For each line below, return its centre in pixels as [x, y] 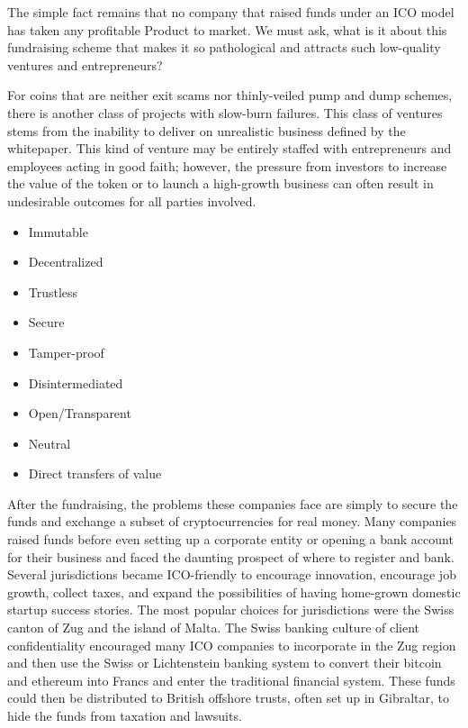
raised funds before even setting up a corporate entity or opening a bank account [230, 539]
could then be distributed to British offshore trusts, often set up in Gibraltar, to [229, 698]
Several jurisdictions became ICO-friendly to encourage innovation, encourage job [232, 574]
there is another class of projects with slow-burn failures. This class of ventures [225, 112]
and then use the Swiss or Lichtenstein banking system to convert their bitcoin [225, 663]
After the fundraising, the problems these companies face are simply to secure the [233, 503]
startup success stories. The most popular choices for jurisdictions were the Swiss [231, 610]
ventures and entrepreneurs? [85, 64]
